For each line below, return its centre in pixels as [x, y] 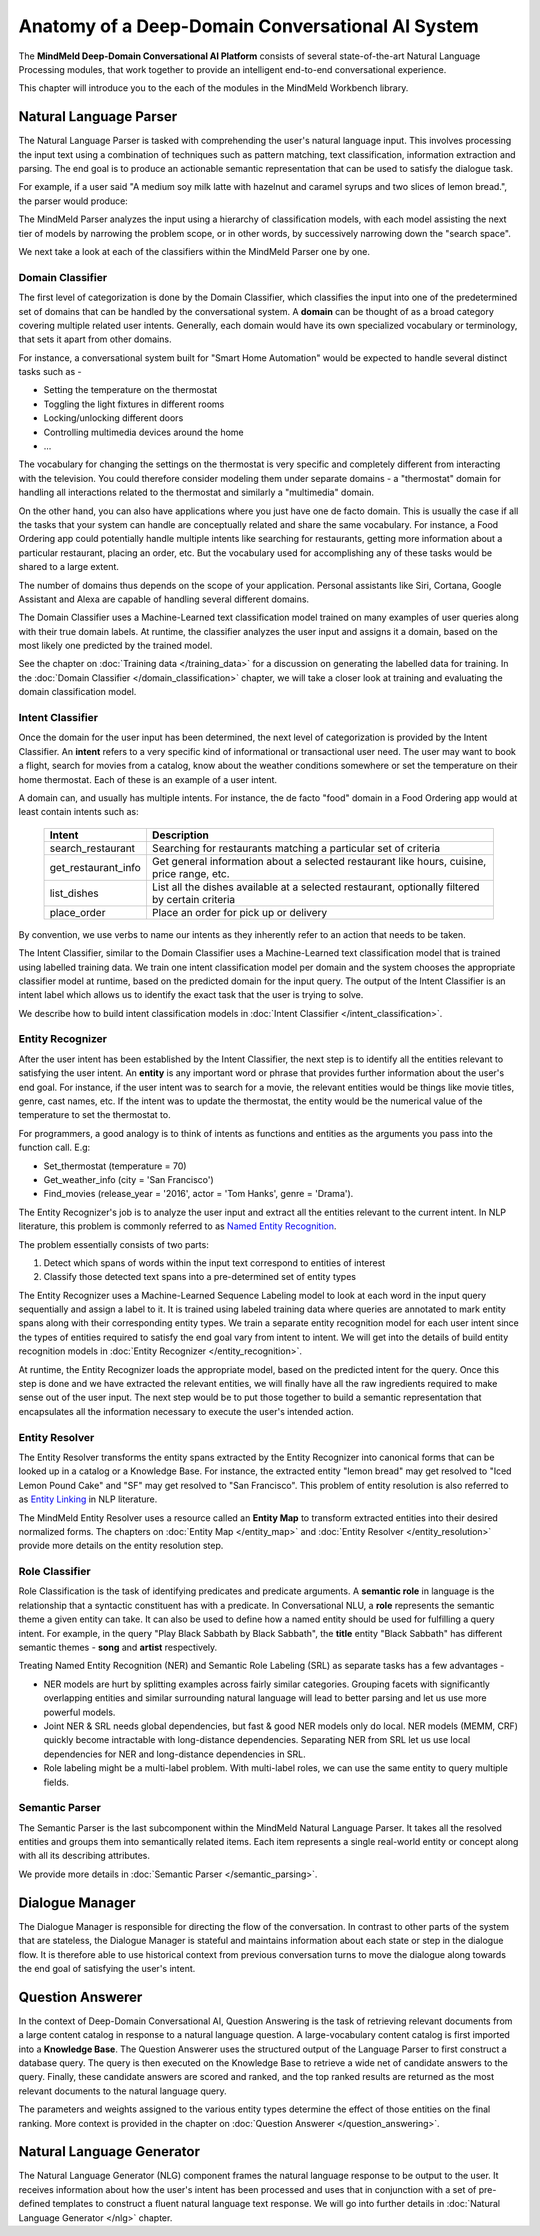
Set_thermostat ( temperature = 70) [115, 1166]
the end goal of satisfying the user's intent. [107, 1968]
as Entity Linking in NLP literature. [88, 1499]
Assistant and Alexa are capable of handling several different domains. [164, 599]
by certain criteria [193, 899]
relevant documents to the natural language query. [122, 2091]
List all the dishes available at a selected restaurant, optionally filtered [315, 887]
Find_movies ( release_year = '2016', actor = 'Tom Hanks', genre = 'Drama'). [198, 1194]
